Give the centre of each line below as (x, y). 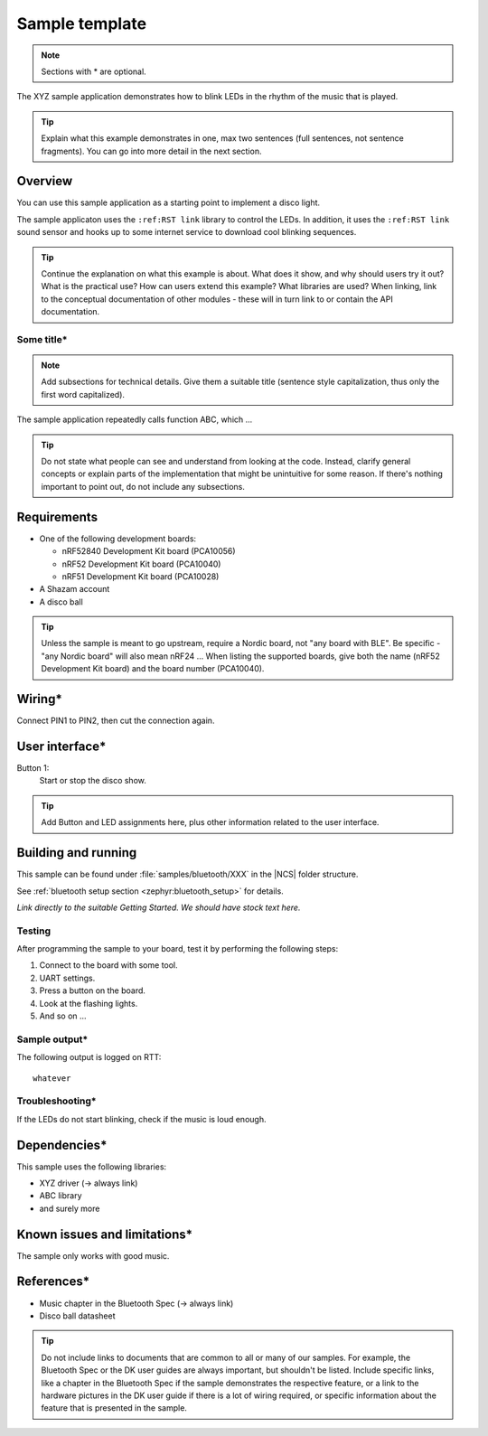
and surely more (70, 1208)
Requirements (57, 516)
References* (53, 1282)
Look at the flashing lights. (89, 1003)
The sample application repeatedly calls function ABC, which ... (135, 419)
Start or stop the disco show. (93, 781)
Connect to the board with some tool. (108, 965)
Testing (34, 931)
